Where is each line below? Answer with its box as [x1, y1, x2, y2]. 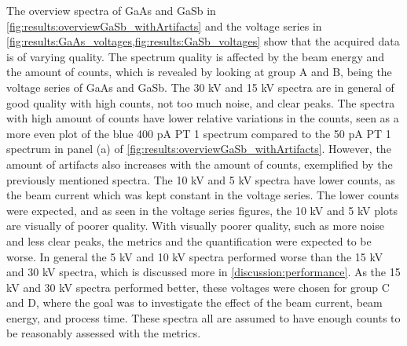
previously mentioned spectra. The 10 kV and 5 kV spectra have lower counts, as [6, 171, 395, 188]
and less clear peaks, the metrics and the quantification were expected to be [6, 232, 372, 249]
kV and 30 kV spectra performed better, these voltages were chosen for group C [6, 279, 390, 295]
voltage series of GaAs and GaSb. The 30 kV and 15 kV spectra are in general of [6, 78, 394, 95]
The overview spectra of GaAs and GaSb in [6, 2, 216, 18]
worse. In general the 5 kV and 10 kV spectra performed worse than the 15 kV [6, 248, 383, 264]
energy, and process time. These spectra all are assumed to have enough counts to [6, 309, 401, 326]
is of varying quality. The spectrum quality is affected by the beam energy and [6, 48, 385, 64]
